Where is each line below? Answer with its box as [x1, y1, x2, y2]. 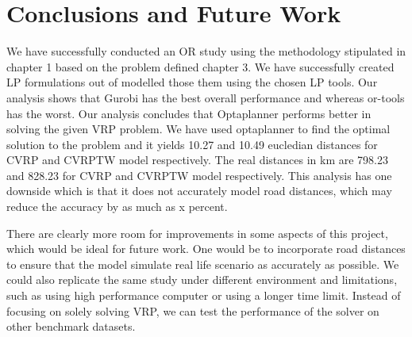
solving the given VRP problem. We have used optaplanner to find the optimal [6, 121, 391, 137]
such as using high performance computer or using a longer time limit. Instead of [6, 287, 401, 304]
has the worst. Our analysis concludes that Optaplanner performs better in [6, 105, 372, 121]
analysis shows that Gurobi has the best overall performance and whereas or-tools [6, 89, 405, 105]
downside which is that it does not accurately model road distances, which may [6, 182, 392, 199]
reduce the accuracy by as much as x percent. [6, 198, 228, 215]
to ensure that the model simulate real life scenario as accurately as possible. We [6, 255, 399, 272]
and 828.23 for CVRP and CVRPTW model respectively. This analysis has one [6, 167, 392, 183]
